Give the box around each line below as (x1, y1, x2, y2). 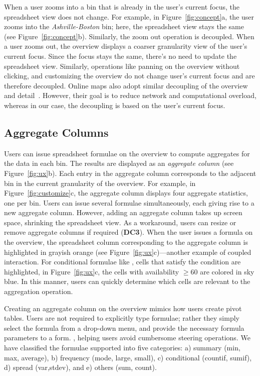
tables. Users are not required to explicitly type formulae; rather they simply (4, 313, 239, 323)
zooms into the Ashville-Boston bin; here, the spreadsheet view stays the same (4, 21, 244, 32)
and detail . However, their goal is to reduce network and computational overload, (4, 90, 256, 101)
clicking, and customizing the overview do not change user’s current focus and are (4, 70, 255, 81)
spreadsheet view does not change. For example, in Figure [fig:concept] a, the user (4, 11, 254, 22)
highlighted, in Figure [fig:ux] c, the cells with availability (4, 266, 179, 276)
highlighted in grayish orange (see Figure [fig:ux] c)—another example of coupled (4, 246, 251, 257)
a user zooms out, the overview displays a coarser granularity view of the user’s (4, 41, 247, 51)
